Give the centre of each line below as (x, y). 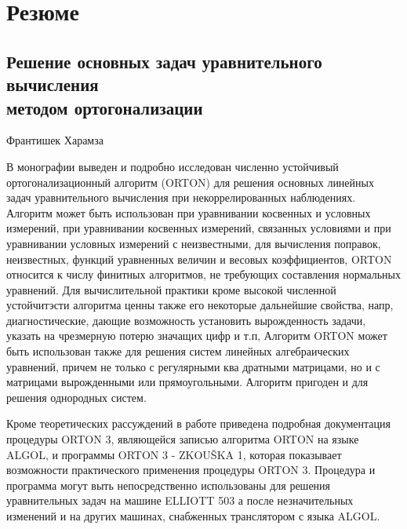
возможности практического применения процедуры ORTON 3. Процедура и (191, 470)
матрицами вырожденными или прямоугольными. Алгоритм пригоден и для (187, 382)
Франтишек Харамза (55, 140)
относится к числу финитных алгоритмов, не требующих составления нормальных (204, 274)
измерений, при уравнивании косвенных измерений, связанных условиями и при (199, 228)
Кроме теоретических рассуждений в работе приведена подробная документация (198, 423)
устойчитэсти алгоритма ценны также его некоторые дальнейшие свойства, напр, (200, 305)
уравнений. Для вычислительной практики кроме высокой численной (171, 289)
